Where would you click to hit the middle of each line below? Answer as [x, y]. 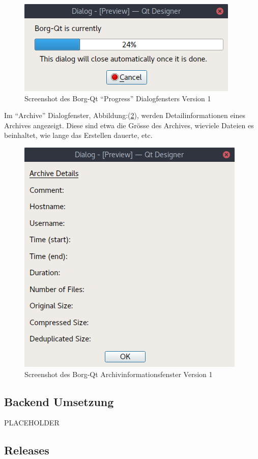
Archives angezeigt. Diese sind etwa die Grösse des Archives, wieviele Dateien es [129, 125]
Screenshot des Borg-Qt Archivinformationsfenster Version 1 [119, 374]
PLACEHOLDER [32, 423]
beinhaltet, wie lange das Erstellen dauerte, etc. [78, 135]
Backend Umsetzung [59, 401]
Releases [27, 450]
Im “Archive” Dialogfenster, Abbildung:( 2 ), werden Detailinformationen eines [125, 115]
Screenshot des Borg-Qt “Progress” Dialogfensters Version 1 [118, 98]
